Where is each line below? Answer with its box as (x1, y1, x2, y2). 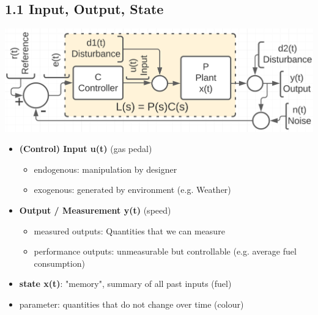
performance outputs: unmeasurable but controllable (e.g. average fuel (34, 245, 297, 258)
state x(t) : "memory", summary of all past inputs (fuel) (19, 277, 232, 290)
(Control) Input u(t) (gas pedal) (19, 142, 152, 155)
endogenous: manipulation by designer (34, 162, 177, 175)
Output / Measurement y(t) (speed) (19, 204, 171, 217)
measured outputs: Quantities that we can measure (34, 224, 225, 237)
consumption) (34, 256, 85, 269)
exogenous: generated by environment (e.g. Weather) (34, 183, 231, 196)
